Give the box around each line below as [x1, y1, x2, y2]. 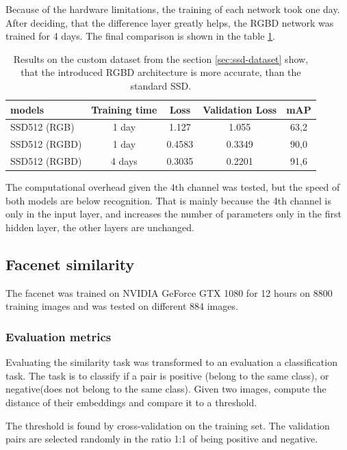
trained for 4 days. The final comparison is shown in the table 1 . [5, 29, 276, 43]
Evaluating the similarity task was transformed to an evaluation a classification [5, 355, 337, 369]
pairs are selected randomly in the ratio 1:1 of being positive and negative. [5, 432, 318, 446]
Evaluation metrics [5, 328, 112, 345]
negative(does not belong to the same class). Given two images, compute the [5, 382, 326, 396]
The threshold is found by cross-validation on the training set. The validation [5, 418, 330, 432]
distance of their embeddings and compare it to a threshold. [5, 395, 257, 409]
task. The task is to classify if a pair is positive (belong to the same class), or [5, 368, 329, 382]
